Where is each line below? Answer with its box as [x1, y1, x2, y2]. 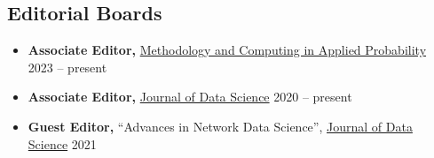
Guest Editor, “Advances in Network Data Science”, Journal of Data [28, 117, 413, 135]
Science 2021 [28, 134, 97, 153]
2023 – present [28, 57, 107, 76]
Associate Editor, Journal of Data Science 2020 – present [28, 87, 352, 106]
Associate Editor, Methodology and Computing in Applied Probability [28, 41, 427, 59]
